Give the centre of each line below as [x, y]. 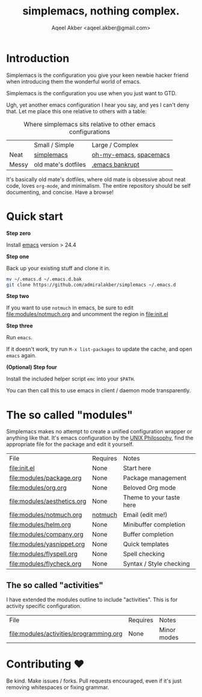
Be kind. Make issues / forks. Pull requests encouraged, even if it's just [94, 681]
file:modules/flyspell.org [44, 554]
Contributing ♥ [45, 664]
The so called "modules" [70, 415]
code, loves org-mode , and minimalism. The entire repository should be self [99, 185]
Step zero [19, 233]
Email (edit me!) [145, 515]
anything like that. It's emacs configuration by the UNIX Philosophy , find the [100, 438]
